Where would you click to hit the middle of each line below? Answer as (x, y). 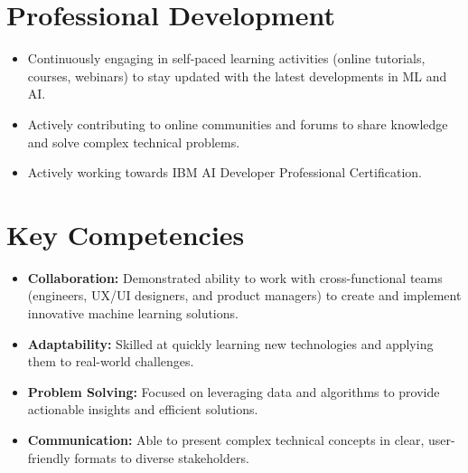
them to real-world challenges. (111, 361)
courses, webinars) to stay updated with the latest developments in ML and (237, 76)
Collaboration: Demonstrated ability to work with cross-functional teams (235, 277)
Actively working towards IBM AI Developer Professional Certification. (225, 172)
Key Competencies (126, 234)
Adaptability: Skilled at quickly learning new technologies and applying (230, 343)
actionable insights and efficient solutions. (143, 409)
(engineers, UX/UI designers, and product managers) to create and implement (244, 295)
